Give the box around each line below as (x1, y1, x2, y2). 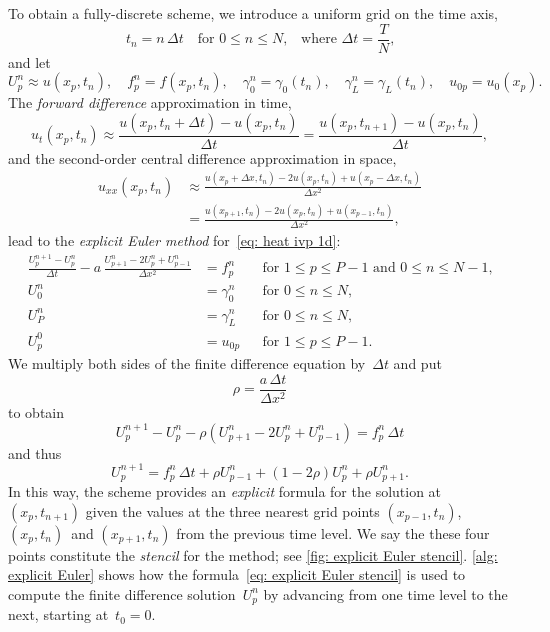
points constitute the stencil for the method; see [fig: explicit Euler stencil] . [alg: (8, 544, 498, 565)
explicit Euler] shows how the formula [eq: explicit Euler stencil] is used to (8, 564, 466, 585)
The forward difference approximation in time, (8, 92, 292, 113)
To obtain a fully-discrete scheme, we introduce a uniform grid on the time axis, (8, 3, 498, 23)
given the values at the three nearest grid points (85, 500, 380, 521)
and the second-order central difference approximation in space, (8, 147, 397, 168)
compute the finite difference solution (8, 583, 236, 604)
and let (8, 51, 51, 72)
